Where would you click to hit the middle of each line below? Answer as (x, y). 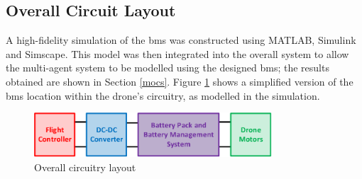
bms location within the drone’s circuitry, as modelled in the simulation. (163, 95)
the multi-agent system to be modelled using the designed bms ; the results (168, 68)
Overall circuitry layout (85, 167)
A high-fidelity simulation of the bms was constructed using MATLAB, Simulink (181, 40)
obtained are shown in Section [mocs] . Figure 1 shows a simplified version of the (180, 81)
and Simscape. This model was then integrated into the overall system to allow (177, 53)
